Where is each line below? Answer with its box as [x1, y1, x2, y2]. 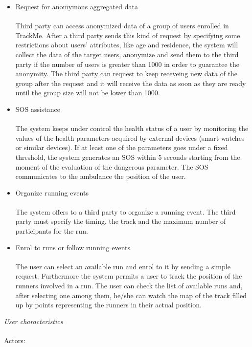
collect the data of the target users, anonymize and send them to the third [15, 49, 239, 59]
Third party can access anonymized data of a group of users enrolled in [15, 21, 229, 31]
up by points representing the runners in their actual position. [15, 300, 202, 310]
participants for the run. [15, 226, 88, 236]
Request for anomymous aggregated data [15, 1, 138, 11]
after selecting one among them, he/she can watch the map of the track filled [15, 290, 247, 300]
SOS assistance [15, 104, 61, 114]
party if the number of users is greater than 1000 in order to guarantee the [15, 59, 239, 69]
